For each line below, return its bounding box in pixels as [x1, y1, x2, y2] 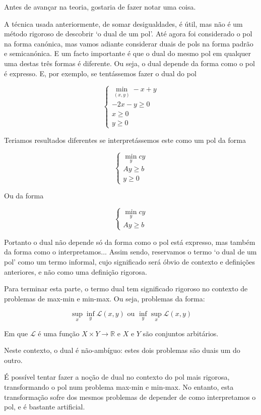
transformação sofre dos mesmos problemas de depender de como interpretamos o [4, 391, 256, 402]
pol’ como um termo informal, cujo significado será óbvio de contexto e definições [4, 256, 255, 267]
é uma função [38, 328, 80, 338]
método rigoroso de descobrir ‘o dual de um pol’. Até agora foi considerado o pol [4, 28, 252, 39]
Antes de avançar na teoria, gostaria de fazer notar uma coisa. [4, 2, 196, 12]
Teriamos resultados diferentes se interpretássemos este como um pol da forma [4, 134, 246, 145]
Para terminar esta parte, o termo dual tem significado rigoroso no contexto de [4, 283, 248, 294]
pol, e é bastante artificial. [4, 401, 85, 412]
